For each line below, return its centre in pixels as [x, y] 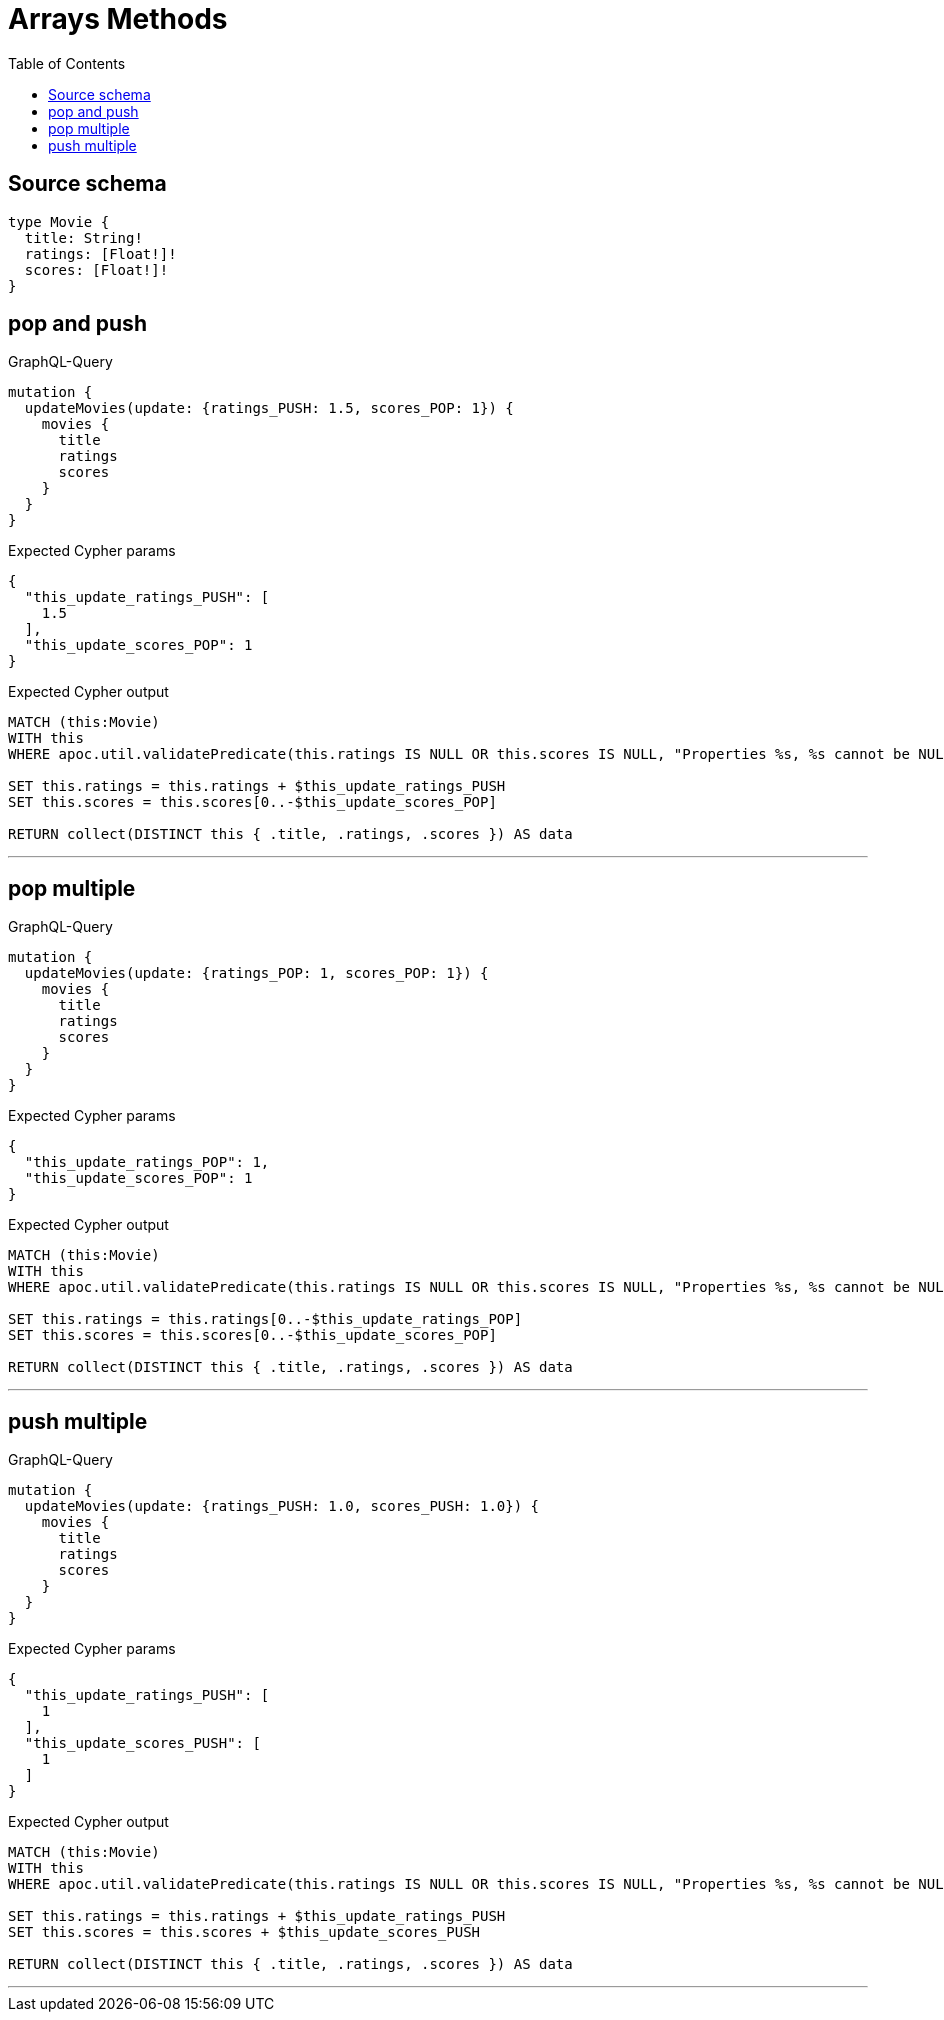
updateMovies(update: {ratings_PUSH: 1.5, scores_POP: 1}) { [269, 408]
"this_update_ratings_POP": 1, [147, 1162]
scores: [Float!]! [96, 269]
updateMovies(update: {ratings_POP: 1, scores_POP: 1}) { [256, 973]
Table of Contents [67, 63]
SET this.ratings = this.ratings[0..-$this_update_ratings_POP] [265, 1319]
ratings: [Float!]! [100, 253]
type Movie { [59, 221]
